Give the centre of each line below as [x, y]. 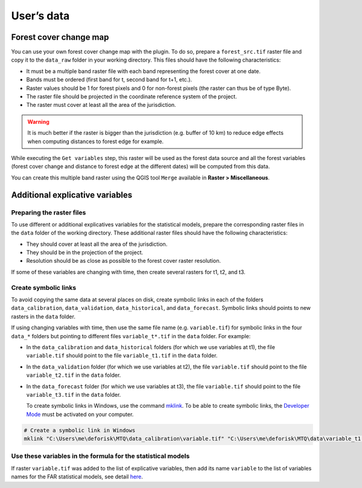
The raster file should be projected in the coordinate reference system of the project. [132, 97]
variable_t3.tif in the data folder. [74, 394]
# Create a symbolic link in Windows [80, 430]
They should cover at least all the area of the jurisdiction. [97, 244]
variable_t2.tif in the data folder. [74, 375]
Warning [38, 121]
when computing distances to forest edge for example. [96, 141]
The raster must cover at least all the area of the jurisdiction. [101, 105]
